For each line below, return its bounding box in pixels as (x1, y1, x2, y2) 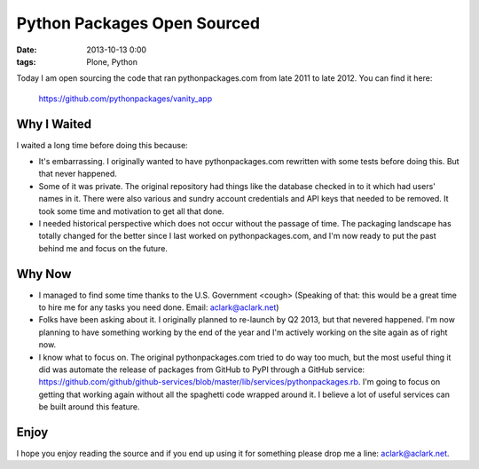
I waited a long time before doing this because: (16, 139, 188, 150)
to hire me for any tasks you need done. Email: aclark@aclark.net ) (38, 302, 279, 313)
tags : (16, 56, 36, 67)
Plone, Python (86, 56, 137, 67)
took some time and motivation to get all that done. (38, 205, 225, 217)
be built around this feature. (38, 401, 140, 412)
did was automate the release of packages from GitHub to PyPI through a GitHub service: (38, 364, 365, 375)
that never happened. (38, 169, 117, 179)
